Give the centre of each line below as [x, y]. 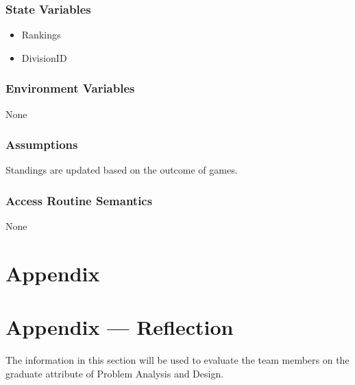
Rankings [41, 35]
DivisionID [44, 57]
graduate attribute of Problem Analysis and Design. [115, 373]
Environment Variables [70, 88]
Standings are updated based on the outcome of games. [122, 170]
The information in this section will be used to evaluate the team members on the [177, 360]
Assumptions [42, 144]
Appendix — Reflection [120, 327]
